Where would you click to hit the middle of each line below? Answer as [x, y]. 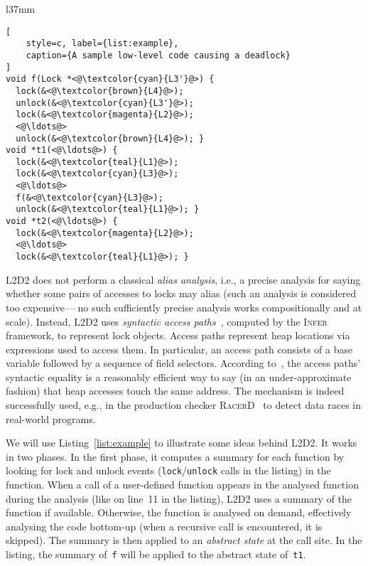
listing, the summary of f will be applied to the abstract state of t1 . [156, 554]
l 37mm [21, 9]
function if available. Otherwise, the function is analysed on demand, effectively [179, 512]
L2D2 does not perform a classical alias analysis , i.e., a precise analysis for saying [183, 279]
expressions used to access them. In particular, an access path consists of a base [179, 349]
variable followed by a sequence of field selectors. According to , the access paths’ [183, 363]
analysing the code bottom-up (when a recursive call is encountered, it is [164, 526]
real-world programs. [51, 418]
